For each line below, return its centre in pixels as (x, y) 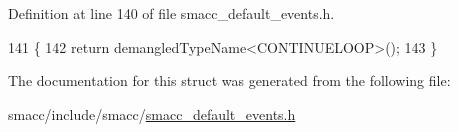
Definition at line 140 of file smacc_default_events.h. (171, 13)
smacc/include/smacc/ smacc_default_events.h (152, 113)
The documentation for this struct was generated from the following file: (229, 80)
